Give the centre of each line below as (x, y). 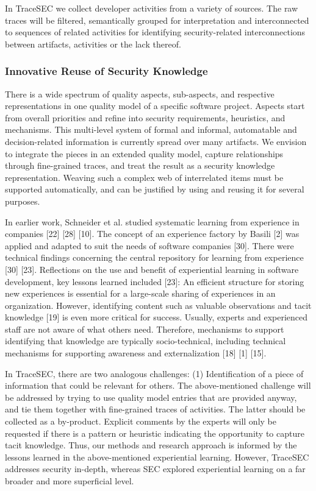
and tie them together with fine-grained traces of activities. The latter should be (155, 409)
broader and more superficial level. (70, 481)
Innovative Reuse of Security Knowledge (106, 71)
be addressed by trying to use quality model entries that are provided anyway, (151, 397)
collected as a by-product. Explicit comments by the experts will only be (141, 421)
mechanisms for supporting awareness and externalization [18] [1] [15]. (136, 353)
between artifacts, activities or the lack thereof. (93, 44)
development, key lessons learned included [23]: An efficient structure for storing (155, 281)
